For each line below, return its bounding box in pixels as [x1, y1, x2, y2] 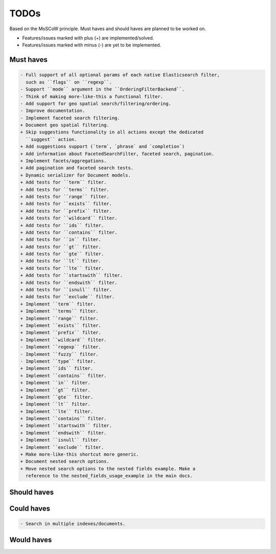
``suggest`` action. [26, 136, 77, 142]
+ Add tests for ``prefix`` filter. [20, 208, 112, 214]
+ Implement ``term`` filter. [20, 301, 96, 307]
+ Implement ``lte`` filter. [20, 408, 94, 414]
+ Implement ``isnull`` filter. [20, 437, 102, 443]
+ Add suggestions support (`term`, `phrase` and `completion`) [20, 144, 185, 149]
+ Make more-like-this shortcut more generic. [20, 452, 139, 457]
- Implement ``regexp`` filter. [20, 344, 102, 350]
